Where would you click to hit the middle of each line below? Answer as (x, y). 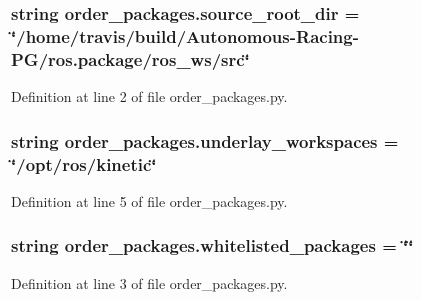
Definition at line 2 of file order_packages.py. (149, 96)
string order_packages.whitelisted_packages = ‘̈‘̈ (212, 245)
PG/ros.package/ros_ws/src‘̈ (130, 58)
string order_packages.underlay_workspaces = (205, 140)
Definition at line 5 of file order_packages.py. (149, 200)
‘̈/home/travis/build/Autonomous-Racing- (185, 35)
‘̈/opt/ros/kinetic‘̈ (84, 163)
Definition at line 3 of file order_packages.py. (149, 282)
